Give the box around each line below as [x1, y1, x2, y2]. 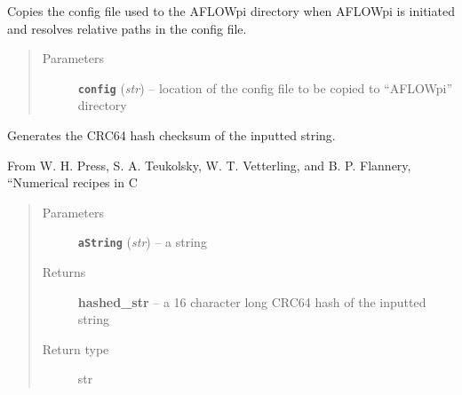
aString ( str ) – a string [77, 233, 207, 251]
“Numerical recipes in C [7, 173, 138, 192]
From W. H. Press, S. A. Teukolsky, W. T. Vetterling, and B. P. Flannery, [7, 155, 411, 174]
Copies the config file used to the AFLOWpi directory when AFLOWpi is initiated [7, 2, 455, 20]
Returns [42, 263, 86, 281]
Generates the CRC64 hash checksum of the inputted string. [7, 126, 336, 145]
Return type [42, 339, 109, 358]
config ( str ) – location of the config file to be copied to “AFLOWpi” [77, 78, 453, 97]
